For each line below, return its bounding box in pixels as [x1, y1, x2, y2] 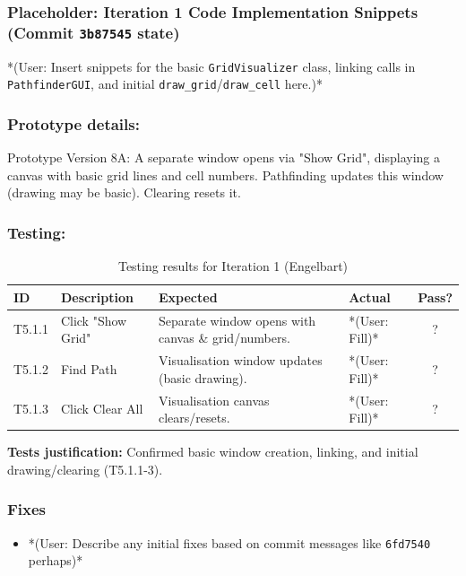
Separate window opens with [159, 310, 316, 329]
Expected [159, 287, 218, 306]
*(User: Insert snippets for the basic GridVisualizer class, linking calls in [7, 57, 416, 75]
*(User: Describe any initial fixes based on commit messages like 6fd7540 [28, 533, 431, 552]
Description [60, 287, 134, 306]
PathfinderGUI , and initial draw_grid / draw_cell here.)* [7, 74, 323, 93]
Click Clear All [60, 399, 143, 418]
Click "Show [60, 310, 127, 329]
